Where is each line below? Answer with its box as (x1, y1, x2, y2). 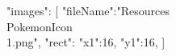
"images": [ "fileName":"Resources (6, 2, 170, 18)
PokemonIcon (6, 18, 73, 34)
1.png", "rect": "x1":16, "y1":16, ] (6, 34, 166, 50)
